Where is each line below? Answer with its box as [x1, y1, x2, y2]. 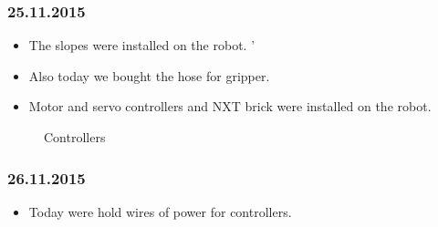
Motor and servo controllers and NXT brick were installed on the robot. [28, 97, 432, 116]
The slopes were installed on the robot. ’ [28, 36, 255, 55]
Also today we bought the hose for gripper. [28, 66, 270, 85]
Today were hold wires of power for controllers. [28, 201, 292, 221]
